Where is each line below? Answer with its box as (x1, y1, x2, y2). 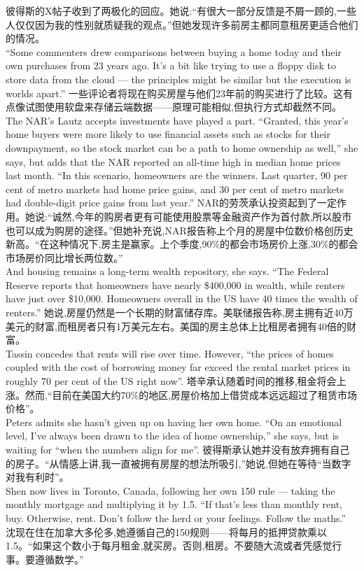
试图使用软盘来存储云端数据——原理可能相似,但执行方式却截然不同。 (24, 99, 342, 114)
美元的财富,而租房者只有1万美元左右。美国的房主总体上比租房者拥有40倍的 (6, 318, 346, 333)
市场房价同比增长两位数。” (6, 250, 123, 265)
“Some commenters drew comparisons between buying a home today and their (6, 44, 342, 59)
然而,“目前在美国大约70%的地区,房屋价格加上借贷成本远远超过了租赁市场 (24, 387, 358, 402)
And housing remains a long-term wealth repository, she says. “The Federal (6, 264, 329, 279)
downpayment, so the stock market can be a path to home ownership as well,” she (6, 140, 358, 155)
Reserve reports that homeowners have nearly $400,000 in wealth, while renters (6, 277, 345, 292)
